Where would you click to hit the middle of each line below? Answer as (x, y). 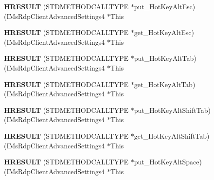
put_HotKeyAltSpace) (168, 162)
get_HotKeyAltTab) (165, 84)
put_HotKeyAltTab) (165, 58)
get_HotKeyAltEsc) (164, 32)
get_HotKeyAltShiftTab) (172, 135)
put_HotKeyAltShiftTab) (172, 110)
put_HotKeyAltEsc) (165, 6)
